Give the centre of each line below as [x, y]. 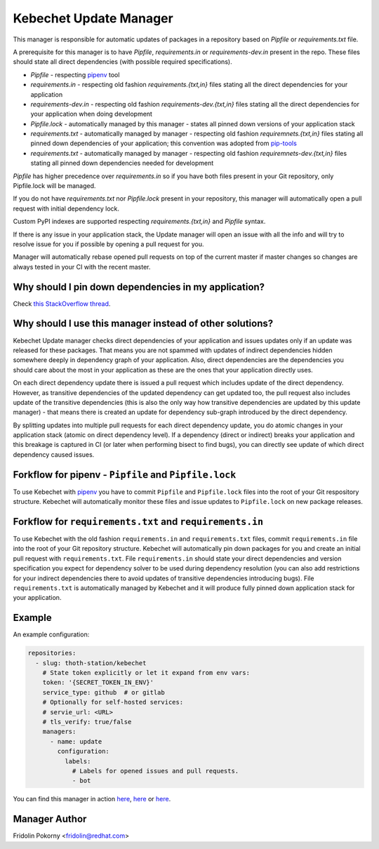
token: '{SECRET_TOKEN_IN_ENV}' [98, 683]
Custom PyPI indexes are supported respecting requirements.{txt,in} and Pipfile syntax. [139, 222]
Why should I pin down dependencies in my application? [139, 287]
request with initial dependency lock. [66, 208]
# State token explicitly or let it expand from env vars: [146, 673]
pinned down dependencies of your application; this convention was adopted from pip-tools [164, 143]
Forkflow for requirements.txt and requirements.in [138, 522]
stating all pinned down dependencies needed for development [122, 163]
